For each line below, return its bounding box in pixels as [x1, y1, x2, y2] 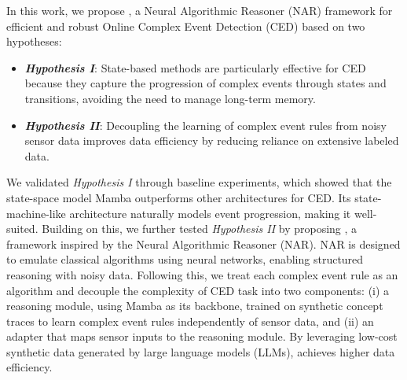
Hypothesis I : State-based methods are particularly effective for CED [24, 59, 366, 76]
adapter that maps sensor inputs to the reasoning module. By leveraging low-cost [6, 328, 398, 345]
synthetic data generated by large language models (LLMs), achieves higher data [6, 343, 395, 360]
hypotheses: [6, 33, 62, 50]
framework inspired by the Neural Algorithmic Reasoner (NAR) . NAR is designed [6, 235, 401, 252]
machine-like [6, 205, 66, 221]
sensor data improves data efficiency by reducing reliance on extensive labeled [24, 132, 399, 149]
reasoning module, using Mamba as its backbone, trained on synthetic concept [6, 297, 383, 314]
